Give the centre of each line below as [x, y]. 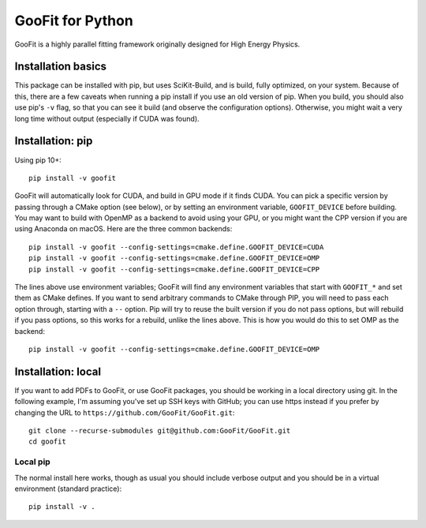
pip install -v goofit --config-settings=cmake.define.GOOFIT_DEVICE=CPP [174, 269]
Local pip [32, 462]
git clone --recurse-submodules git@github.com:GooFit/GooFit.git [160, 431]
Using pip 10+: [38, 160]
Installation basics [60, 67]
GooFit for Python [74, 21]
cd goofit [47, 442]
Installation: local [58, 371]
